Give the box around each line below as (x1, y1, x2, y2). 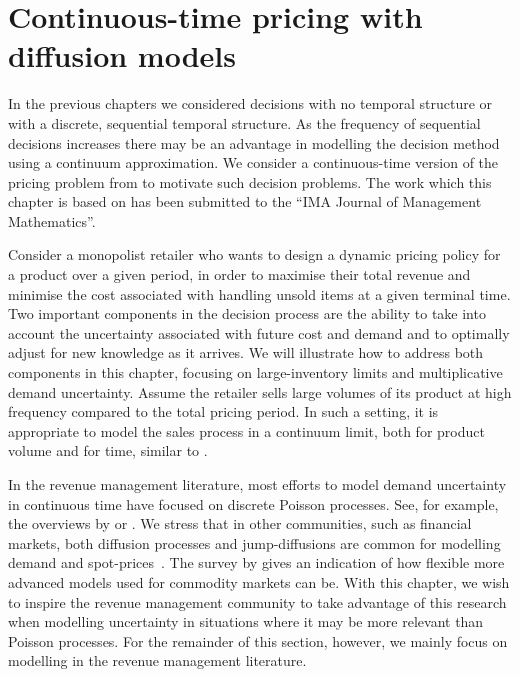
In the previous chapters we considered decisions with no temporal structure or (8, 93, 493, 114)
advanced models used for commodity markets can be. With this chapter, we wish (8, 571, 510, 592)
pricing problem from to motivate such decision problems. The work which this (8, 171, 492, 192)
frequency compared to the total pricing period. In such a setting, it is (8, 401, 439, 422)
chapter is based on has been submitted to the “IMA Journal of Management (8, 191, 482, 212)
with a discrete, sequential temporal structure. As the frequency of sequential (8, 112, 481, 133)
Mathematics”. (8, 210, 96, 231)
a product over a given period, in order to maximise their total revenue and (8, 264, 471, 285)
